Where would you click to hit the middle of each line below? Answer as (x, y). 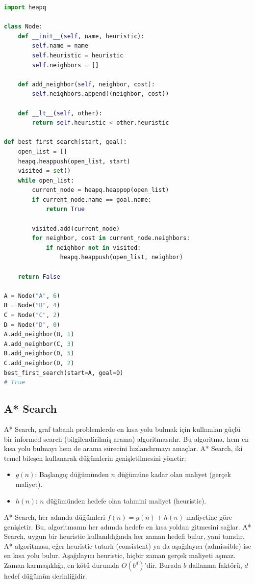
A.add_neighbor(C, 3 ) (39, 344)
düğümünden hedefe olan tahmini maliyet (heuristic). (126, 500)
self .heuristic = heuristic (78, 55)
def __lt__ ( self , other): (60, 113)
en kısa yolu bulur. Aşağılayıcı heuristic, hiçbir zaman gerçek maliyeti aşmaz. (120, 555)
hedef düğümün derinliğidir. (46, 576)
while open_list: (46, 180)
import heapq (25, 7)
